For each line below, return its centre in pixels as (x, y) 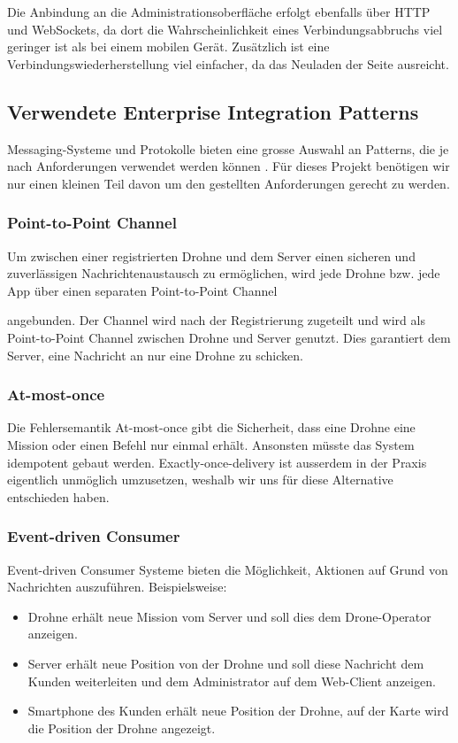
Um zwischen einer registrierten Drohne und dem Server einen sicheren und (211, 255)
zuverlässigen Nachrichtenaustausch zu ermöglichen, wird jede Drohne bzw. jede (224, 273)
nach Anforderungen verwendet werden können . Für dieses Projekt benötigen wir (229, 166)
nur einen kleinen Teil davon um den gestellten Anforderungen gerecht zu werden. (229, 183)
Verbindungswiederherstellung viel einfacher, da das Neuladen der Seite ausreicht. (228, 63)
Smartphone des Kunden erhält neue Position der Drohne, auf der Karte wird (238, 711)
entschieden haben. (58, 496)
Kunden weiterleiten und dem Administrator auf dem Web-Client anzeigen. (232, 681)
